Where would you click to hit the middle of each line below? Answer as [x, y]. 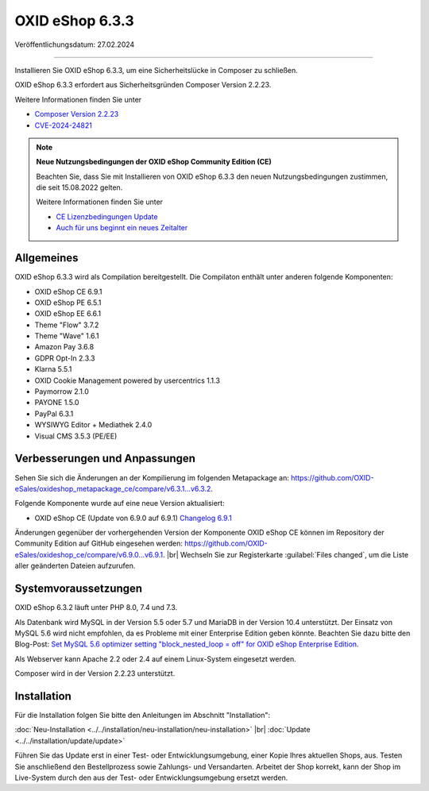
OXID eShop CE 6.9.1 [68, 291]
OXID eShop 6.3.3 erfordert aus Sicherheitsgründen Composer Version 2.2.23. [143, 85]
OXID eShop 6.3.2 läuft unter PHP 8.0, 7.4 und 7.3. [96, 608]
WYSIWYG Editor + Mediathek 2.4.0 [93, 425]
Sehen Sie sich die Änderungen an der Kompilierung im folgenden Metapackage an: [152, 477]
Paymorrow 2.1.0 [62, 392]
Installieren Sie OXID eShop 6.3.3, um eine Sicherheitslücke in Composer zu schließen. [156, 70]
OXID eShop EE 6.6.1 [68, 314]
